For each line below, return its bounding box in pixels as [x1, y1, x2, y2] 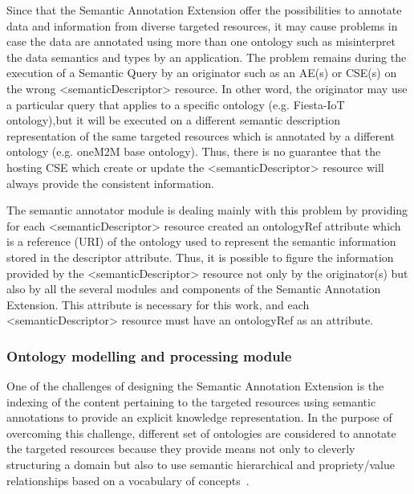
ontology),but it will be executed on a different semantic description [6, 112, 340, 129]
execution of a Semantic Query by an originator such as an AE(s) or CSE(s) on [6, 64, 397, 81]
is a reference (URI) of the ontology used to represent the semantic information [6, 233, 396, 250]
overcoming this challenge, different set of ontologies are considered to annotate [6, 424, 396, 441]
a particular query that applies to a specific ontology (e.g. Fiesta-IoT [6, 96, 345, 112]
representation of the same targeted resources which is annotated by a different [6, 127, 395, 144]
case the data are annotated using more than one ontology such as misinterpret [6, 33, 396, 50]
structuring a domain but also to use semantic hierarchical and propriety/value [6, 456, 395, 473]
